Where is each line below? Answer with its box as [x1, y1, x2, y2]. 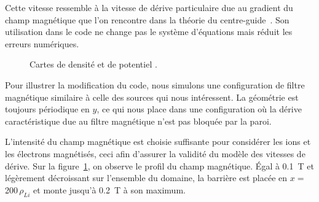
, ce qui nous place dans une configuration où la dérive [96, 103, 302, 115]
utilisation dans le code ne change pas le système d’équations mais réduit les [5, 25, 293, 38]
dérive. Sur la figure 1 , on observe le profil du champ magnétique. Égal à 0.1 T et [5, 159, 314, 172]
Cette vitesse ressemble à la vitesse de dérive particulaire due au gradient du [5, 1, 293, 14]
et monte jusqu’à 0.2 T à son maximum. [33, 183, 186, 196]
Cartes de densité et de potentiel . [30, 58, 157, 71]
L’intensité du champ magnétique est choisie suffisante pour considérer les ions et [5, 135, 311, 148]
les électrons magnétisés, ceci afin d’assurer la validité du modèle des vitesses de [5, 147, 305, 160]
